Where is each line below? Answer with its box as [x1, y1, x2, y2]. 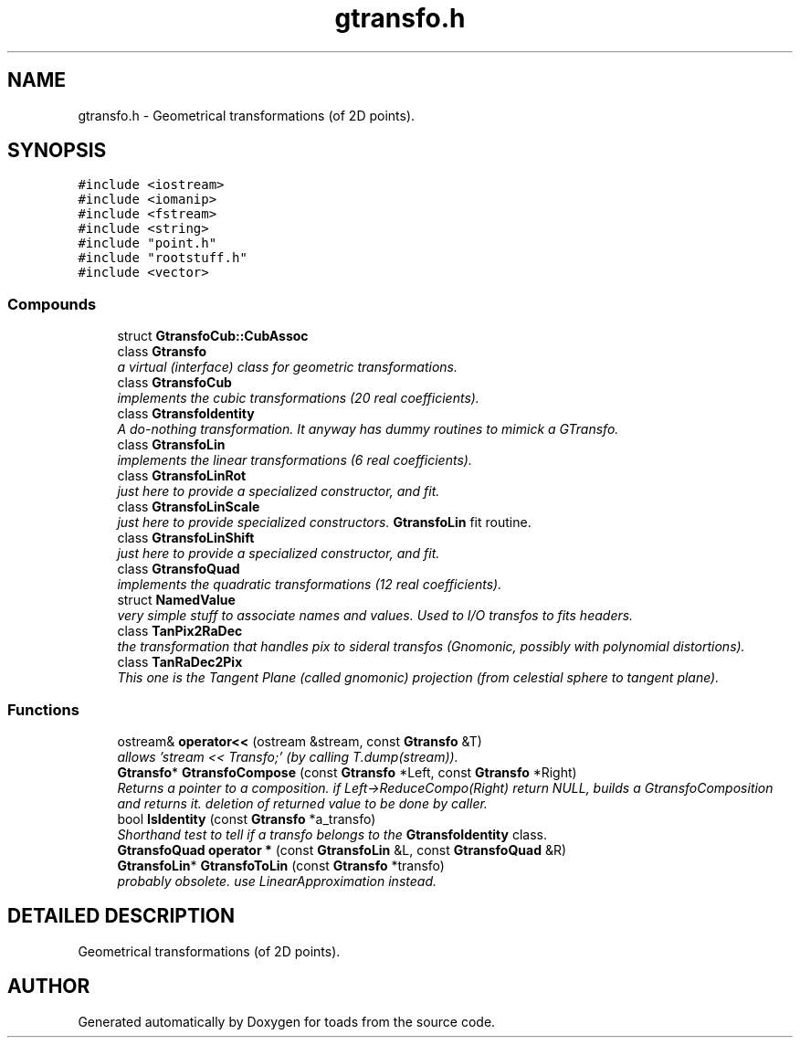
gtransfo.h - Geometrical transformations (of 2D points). [78, 107, 416, 123]
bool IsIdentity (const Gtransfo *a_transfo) [117, 810, 376, 827]
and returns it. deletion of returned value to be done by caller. [117, 795, 488, 811]
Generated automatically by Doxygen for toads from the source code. [78, 1013, 496, 1029]
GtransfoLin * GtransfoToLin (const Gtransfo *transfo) [117, 857, 445, 873]
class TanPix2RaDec [117, 623, 243, 639]
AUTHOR [7, 975, 90, 998]
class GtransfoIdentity [117, 406, 255, 422]
